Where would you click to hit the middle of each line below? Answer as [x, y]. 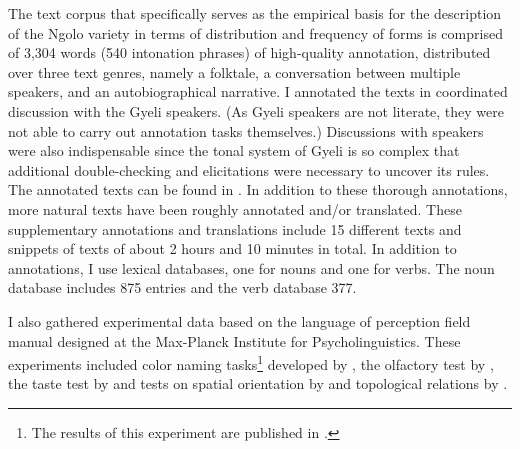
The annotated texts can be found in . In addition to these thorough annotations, [258, 189]
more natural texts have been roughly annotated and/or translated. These [235, 208]
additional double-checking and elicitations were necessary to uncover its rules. [249, 169]
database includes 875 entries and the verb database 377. [182, 287]
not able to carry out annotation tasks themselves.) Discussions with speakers [246, 130]
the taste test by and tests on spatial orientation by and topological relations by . [258, 383]
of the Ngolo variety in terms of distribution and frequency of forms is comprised [255, 32]
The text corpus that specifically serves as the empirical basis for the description [255, 13]
